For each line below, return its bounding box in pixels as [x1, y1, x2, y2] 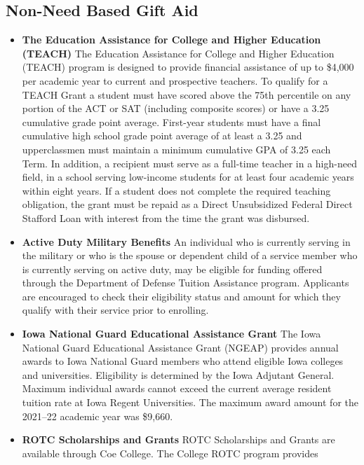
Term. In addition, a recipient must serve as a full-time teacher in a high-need [22, 155, 357, 170]
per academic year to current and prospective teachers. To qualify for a [22, 73, 328, 88]
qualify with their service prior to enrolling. [22, 303, 209, 317]
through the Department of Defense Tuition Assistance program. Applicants [22, 275, 349, 290]
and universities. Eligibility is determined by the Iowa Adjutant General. [22, 367, 335, 382]
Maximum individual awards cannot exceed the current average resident [22, 381, 332, 396]
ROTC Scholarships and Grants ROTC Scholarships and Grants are [22, 432, 335, 447]
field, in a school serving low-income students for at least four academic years [22, 169, 354, 184]
